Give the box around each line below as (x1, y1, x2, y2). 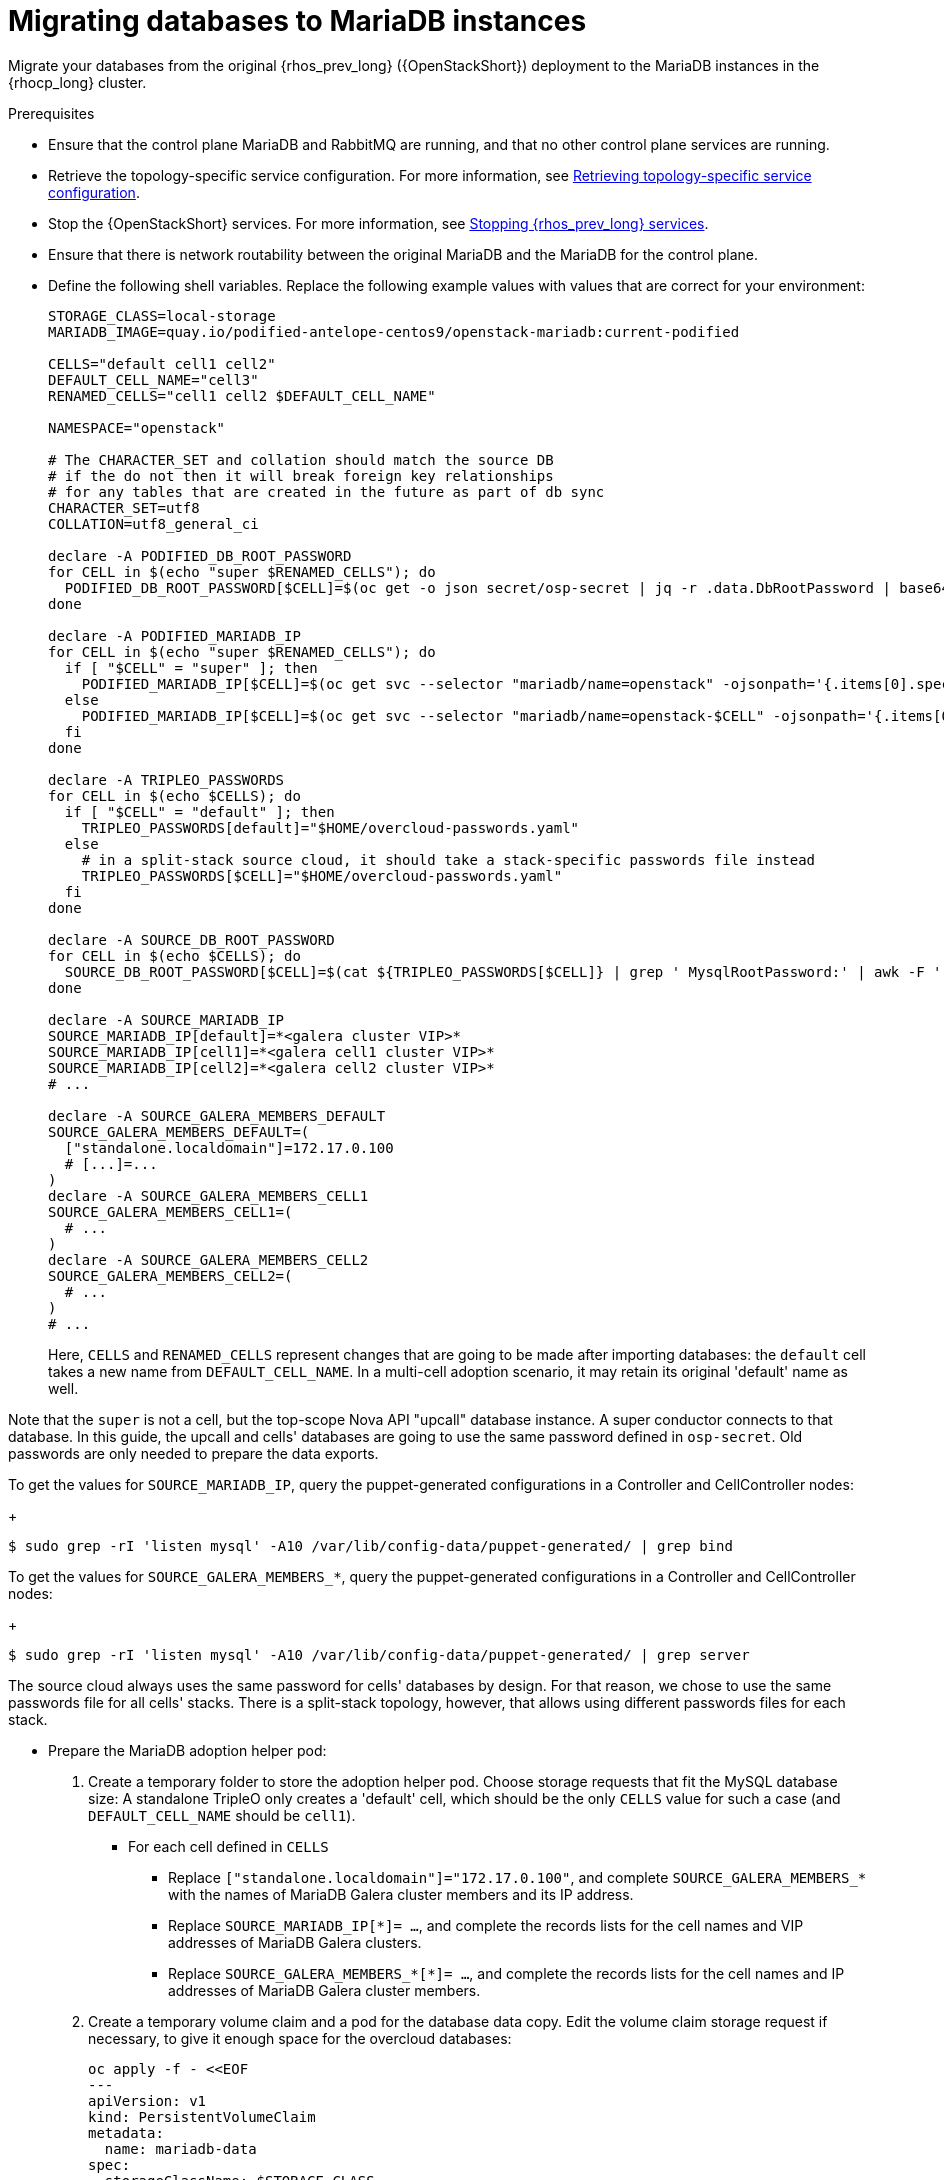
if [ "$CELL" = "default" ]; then (64, 803, 335, 820)
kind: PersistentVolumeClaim (88, 2108, 316, 2125)
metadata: (88, 2124, 164, 2141)
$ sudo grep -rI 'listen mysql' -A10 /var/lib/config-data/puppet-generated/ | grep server (8, 1646, 750, 1663)
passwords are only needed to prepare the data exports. (8, 1444, 379, 1462)
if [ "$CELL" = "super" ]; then (64, 659, 318, 676)
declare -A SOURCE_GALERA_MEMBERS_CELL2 (48, 1251, 369, 1268)
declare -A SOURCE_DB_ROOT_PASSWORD (48, 931, 335, 948)
